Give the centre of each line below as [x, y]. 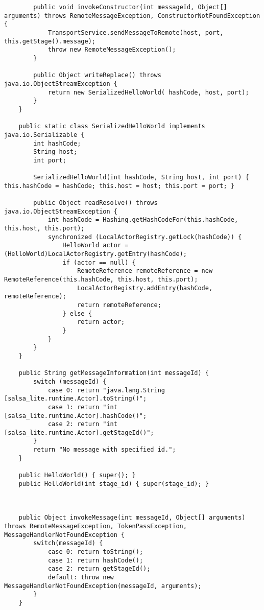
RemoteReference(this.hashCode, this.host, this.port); [101, 279]
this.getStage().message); [50, 41]
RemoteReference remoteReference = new [145, 271]
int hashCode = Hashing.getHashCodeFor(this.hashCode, [143, 220]
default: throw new [81, 577]
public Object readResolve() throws [95, 203]
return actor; [101, 322]
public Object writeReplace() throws [97, 75]
